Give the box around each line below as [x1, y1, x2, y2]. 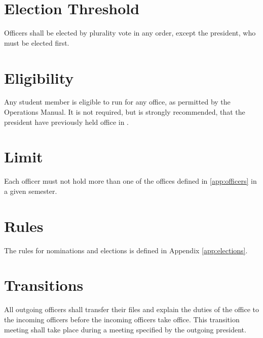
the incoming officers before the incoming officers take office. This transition [4, 314, 240, 324]
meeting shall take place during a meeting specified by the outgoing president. [4, 324, 246, 334]
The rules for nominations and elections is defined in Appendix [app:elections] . [4, 245, 248, 255]
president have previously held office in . [4, 116, 129, 127]
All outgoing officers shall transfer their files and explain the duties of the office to [4, 304, 259, 315]
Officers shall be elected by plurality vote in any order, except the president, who [4, 27, 256, 38]
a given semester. [4, 185, 57, 196]
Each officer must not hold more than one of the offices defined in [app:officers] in [4, 176, 257, 186]
